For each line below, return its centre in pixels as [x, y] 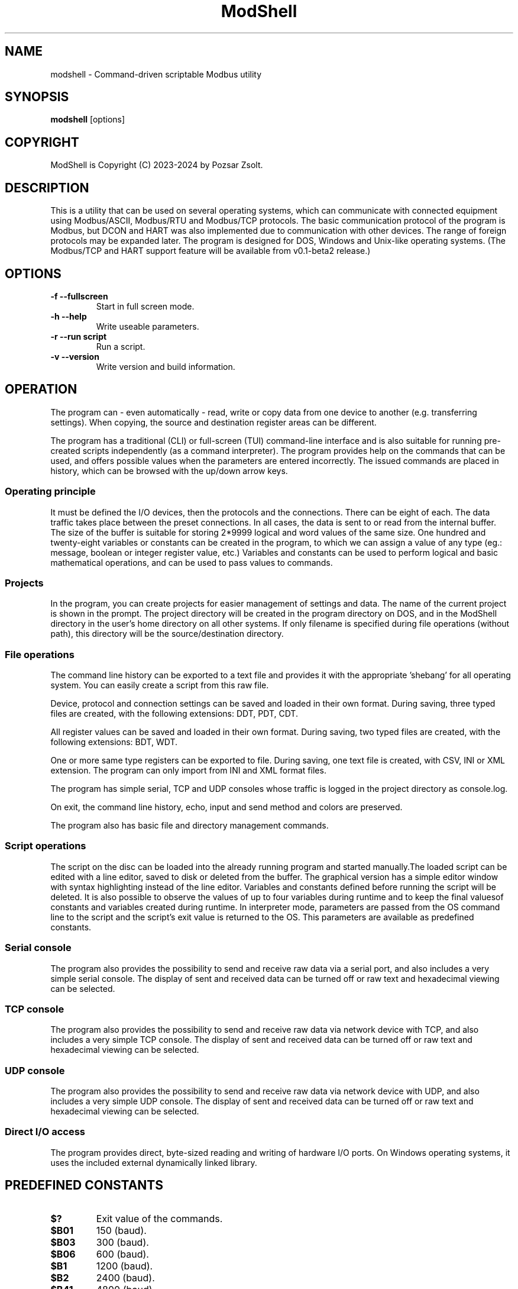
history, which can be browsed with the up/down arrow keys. [169, 471]
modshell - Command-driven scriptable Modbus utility [156, 74]
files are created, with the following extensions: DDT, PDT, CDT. [174, 714]
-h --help [69, 316]
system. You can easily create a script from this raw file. [160, 685]
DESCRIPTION [47, 188]
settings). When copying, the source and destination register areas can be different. [213, 422]
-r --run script [79, 336]
